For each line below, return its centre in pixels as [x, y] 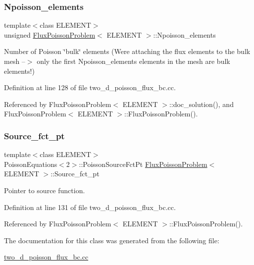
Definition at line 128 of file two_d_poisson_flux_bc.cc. [90, 87]
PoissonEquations [31, 164]
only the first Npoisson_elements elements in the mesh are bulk [133, 61]
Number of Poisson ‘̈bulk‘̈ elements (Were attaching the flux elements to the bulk [127, 51]
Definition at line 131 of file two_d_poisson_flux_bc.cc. [90, 207]
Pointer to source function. [45, 190]
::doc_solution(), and [201, 104]
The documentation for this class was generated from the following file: [112, 240]
